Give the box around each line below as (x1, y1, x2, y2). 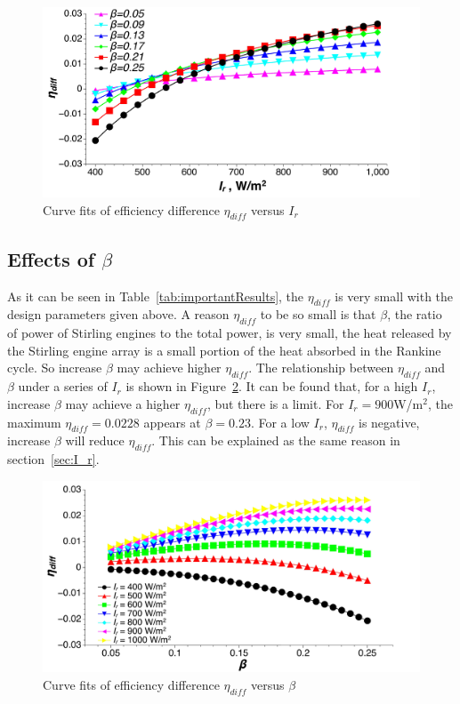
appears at (143, 412, 201, 431)
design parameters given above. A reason (7, 305, 230, 324)
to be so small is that (260, 305, 376, 324)
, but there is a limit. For (206, 394, 344, 412)
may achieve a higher (65, 394, 181, 412)
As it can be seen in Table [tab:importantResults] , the (7, 286, 304, 305)
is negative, (358, 412, 420, 431)
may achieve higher (117, 358, 222, 377)
